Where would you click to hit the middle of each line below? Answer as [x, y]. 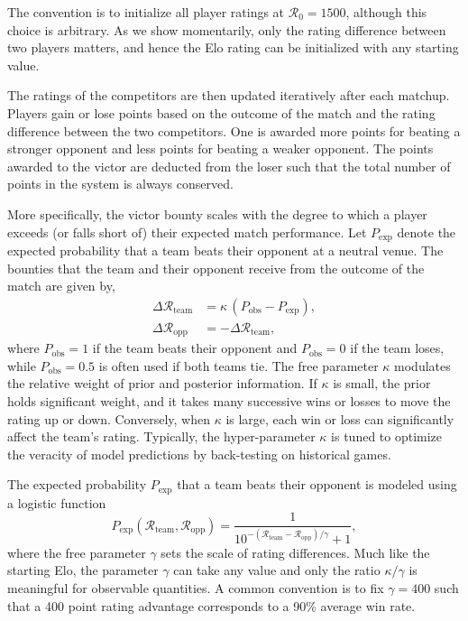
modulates [422, 365]
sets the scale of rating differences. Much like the [295, 552]
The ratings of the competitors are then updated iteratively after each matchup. [229, 95]
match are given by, [61, 286]
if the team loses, [397, 348]
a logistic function [57, 502]
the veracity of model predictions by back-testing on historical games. [199, 454]
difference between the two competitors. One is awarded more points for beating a [234, 130]
